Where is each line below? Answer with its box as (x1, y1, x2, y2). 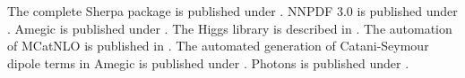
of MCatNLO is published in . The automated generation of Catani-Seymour (7, 36, 429, 55)
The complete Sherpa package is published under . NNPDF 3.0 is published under (7, 2, 458, 19)
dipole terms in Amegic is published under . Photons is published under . (7, 53, 409, 72)
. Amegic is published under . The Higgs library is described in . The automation (7, 19, 452, 37)
